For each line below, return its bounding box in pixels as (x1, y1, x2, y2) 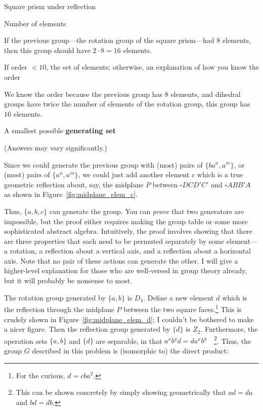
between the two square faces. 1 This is (123, 302, 242, 314)
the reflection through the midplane (4, 303, 114, 314)
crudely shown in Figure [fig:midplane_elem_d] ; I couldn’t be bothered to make (4, 314, 254, 324)
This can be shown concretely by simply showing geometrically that (16, 387, 226, 397)
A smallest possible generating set (4, 125, 116, 136)
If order (4, 62, 27, 72)
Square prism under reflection (4, 1, 96, 11)
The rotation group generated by (4, 292, 106, 302)
